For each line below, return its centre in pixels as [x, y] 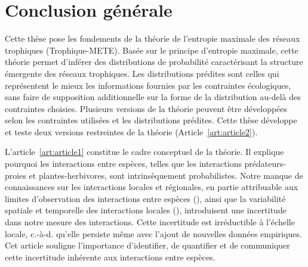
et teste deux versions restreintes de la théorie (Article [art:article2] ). [131, 131]
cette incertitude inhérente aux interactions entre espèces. [110, 257]
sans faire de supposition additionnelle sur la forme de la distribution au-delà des [153, 97]
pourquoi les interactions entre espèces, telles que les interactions [123, 164]
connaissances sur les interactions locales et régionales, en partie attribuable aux [152, 187]
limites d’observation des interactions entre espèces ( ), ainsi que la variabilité [145, 198]
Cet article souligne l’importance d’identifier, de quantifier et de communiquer [147, 245]
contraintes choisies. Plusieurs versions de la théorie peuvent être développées [146, 108]
